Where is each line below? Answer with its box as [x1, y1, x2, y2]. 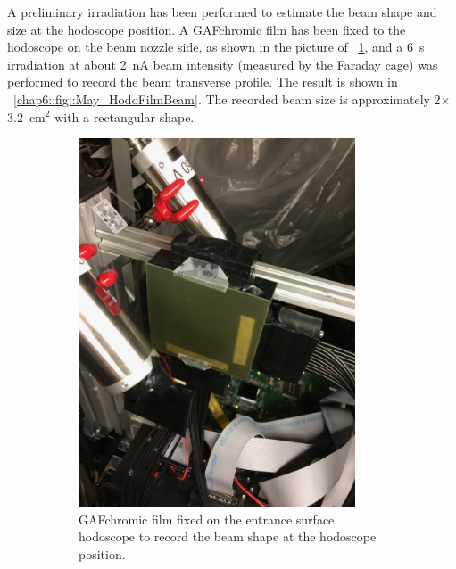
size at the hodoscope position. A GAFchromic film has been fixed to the [7, 20, 406, 38]
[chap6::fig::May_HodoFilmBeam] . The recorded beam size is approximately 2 [13, 89, 441, 108]
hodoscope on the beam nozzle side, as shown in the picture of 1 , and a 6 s [7, 37, 425, 56]
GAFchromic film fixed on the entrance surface [79, 509, 335, 528]
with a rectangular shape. [54, 107, 195, 126]
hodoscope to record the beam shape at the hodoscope [79, 527, 377, 546]
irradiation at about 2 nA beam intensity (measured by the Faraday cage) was [7, 54, 438, 73]
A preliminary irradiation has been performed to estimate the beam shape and [7, 3, 437, 21]
